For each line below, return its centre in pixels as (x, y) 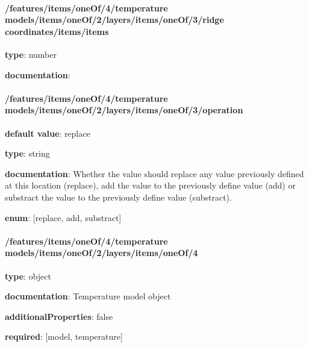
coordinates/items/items (57, 31)
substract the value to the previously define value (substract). (118, 197)
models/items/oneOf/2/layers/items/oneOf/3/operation (124, 110)
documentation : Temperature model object (88, 296)
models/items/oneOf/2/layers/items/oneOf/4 (101, 253)
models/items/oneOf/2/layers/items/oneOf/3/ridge (114, 20)
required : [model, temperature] (64, 336)
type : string (27, 153)
